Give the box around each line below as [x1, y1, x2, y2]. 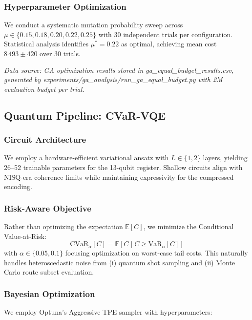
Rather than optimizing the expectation [4, 221, 123, 231]
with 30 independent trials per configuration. [98, 29, 233, 39]
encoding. [4, 181, 32, 192]
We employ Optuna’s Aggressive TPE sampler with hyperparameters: [4, 307, 212, 317]
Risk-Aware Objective [4, 202, 91, 214]
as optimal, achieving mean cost [121, 39, 217, 49]
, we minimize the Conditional [143, 221, 234, 231]
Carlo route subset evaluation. [4, 267, 94, 277]
